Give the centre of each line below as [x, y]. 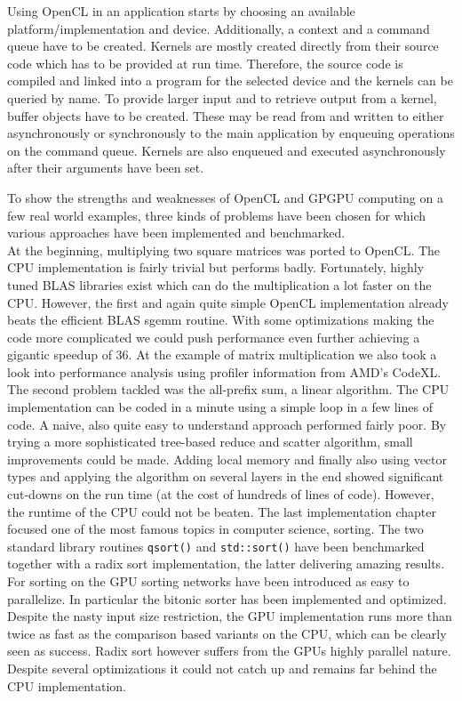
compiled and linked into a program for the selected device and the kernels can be [230, 81]
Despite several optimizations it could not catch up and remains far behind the [222, 669]
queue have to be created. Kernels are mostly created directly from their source [223, 46]
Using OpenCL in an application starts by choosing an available [181, 11]
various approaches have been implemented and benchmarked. [176, 233]
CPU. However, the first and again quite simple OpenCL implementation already [228, 302]
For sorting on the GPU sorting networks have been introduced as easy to [208, 581]
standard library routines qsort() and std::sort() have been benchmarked [216, 546]
